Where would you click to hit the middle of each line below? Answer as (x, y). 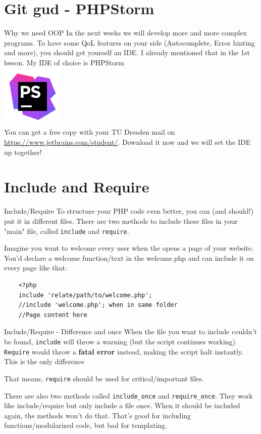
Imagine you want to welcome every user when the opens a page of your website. (129, 248)
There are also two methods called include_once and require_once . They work (128, 395)
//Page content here (53, 315)
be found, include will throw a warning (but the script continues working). (121, 341)
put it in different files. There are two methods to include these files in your (121, 221)
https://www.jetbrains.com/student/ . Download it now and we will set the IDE (127, 142)
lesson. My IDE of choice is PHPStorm (64, 62)
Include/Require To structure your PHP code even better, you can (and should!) (129, 211)
